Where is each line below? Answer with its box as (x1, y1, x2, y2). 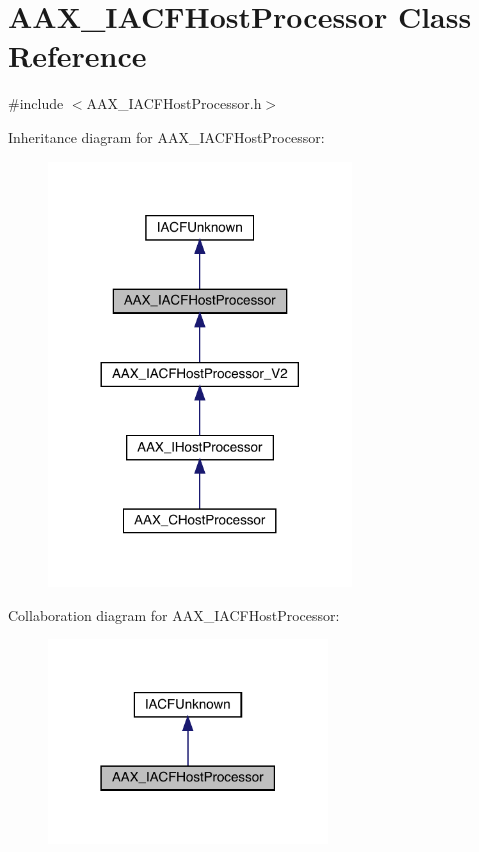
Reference (8, 35, 147, 76)
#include (8, 93, 64, 114)
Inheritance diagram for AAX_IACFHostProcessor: (8, 126, 325, 147)
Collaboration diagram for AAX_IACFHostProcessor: (8, 604, 340, 625)
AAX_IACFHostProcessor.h (86, 93, 262, 114)
